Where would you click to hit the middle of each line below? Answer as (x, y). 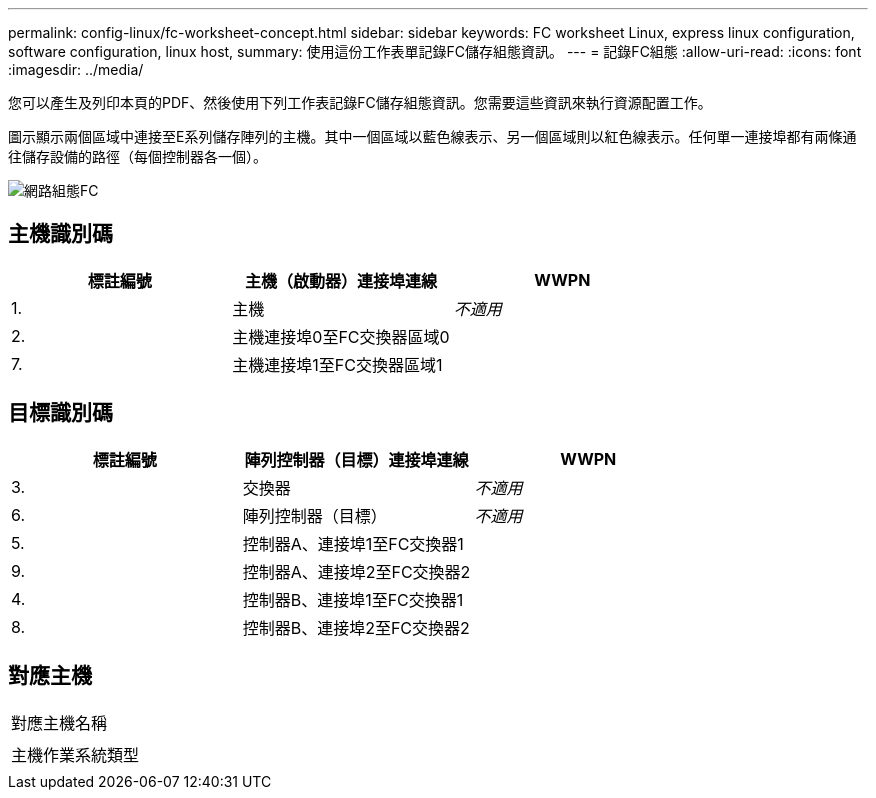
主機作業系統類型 (75, 754)
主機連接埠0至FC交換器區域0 (341, 336)
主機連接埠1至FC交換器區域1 (337, 364)
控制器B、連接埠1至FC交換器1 (353, 599)
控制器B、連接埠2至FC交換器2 (356, 627)
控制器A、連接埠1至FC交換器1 (353, 543)
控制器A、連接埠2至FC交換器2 (356, 571)
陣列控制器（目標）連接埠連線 (356, 459)
